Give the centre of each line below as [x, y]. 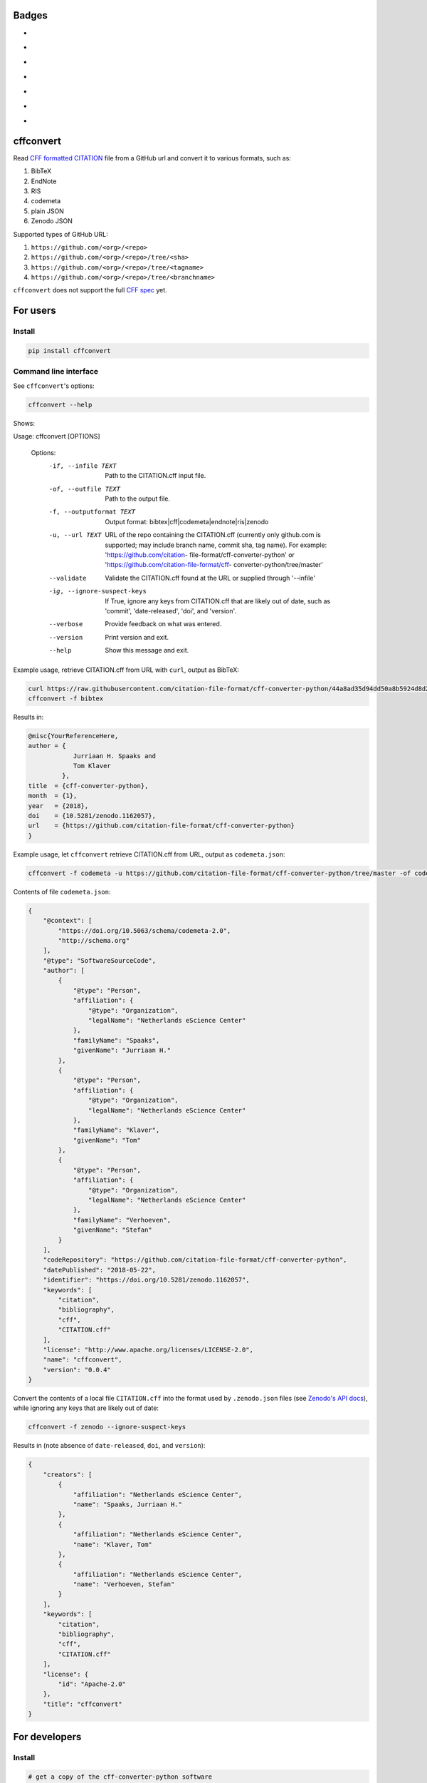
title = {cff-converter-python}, [88, 786]
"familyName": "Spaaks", [116, 1040]
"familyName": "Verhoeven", [122, 1220]
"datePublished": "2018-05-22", [100, 1270]
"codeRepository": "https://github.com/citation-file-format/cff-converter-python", [195, 1260]
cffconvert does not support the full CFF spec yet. [90, 290]
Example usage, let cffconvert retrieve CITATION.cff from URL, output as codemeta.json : [149, 854]
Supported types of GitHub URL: [60, 234]
